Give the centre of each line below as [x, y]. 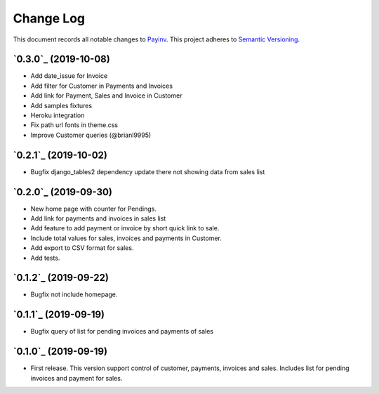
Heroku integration [58, 115]
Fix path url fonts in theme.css [74, 125]
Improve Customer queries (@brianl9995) [91, 135]
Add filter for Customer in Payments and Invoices [102, 86]
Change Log [49, 18]
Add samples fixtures [61, 105]
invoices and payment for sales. [77, 378]
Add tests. [45, 258]
